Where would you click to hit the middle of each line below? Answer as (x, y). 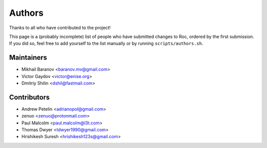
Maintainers (28, 57)
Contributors (29, 97)
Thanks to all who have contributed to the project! (60, 28)
